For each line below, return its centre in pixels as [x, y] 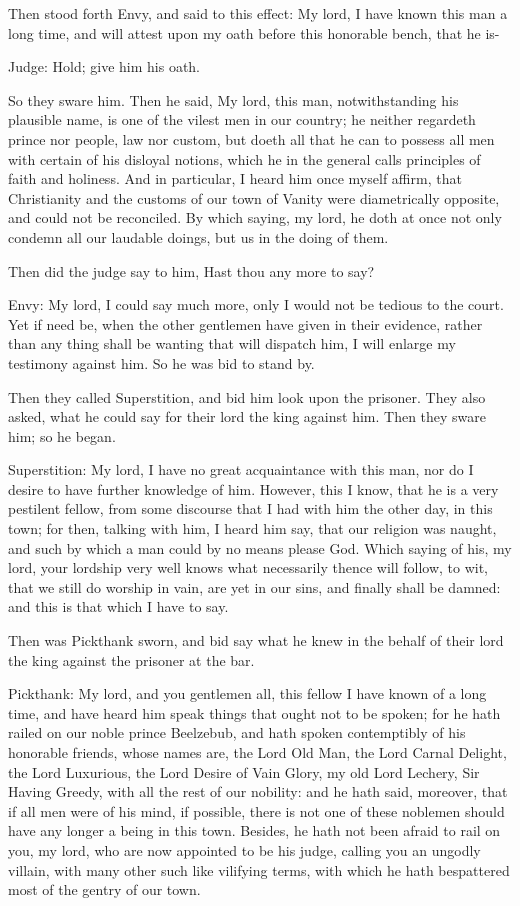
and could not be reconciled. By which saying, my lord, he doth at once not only [255, 217]
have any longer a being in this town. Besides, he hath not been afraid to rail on [254, 830]
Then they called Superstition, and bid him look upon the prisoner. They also [247, 396]
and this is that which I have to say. [118, 606]
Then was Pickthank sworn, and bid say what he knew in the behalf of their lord [256, 640]
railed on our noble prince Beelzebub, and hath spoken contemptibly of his [237, 732]
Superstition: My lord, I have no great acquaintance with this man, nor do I [241, 469]
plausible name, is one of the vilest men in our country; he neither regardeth [242, 119]
